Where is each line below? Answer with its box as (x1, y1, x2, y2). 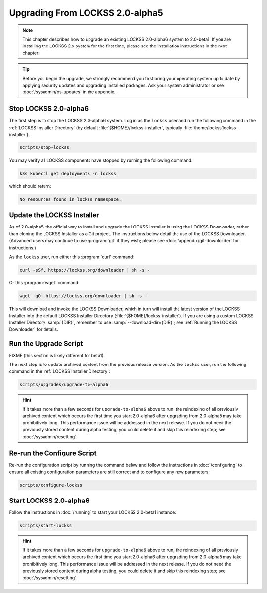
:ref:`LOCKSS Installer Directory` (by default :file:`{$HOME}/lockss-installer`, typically (9, 124, 183, 131)
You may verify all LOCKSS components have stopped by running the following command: (9, 157, 193, 163)
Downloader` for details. (9, 326, 59, 332)
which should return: (9, 183, 51, 189)
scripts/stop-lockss (19, 144, 69, 150)
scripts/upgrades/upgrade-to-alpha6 (19, 381, 109, 387)
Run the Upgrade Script (9, 339, 83, 348)
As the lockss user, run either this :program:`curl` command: (9, 254, 134, 260)
